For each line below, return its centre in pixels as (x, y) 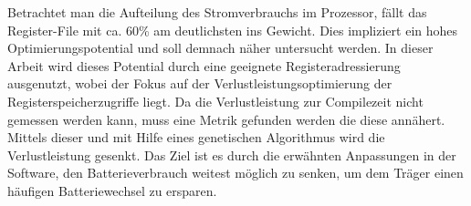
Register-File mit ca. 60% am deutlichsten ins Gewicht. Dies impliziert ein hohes (233, 30)
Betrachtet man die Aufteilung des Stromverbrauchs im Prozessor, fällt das (217, 12)
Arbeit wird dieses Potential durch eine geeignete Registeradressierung (204, 65)
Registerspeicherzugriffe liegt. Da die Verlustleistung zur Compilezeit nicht (215, 101)
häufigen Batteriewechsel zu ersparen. (112, 190)
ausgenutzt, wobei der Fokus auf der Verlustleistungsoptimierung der (200, 83)
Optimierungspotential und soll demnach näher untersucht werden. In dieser (220, 48)
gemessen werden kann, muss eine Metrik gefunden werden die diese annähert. (226, 119)
